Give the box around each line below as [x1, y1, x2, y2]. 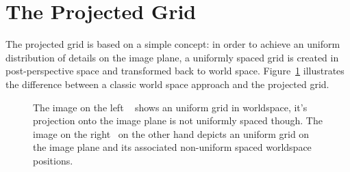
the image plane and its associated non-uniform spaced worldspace [33, 140, 312, 154]
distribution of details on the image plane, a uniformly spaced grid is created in [5, 50, 339, 64]
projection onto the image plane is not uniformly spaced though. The [33, 113, 323, 128]
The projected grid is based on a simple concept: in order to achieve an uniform [5, 37, 340, 51]
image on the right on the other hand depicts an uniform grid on [33, 126, 310, 141]
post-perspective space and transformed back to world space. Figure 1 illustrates [5, 63, 345, 78]
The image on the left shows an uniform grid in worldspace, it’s [33, 100, 308, 114]
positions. [33, 153, 73, 167]
